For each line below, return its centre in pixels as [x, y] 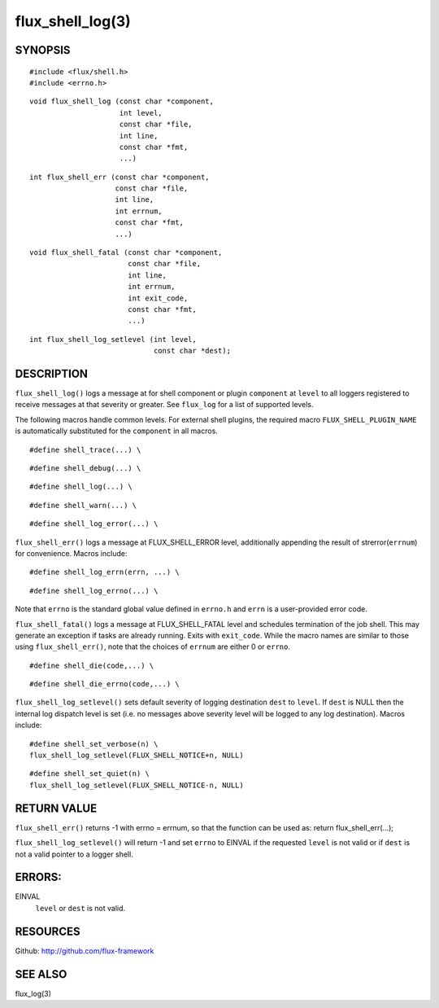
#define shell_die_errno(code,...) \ [105, 684]
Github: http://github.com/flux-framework [85, 951]
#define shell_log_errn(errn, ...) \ [105, 572]
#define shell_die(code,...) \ [92, 665]
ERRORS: [39, 877]
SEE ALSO [41, 974]
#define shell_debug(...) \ [85, 469]
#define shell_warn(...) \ [83, 505]
